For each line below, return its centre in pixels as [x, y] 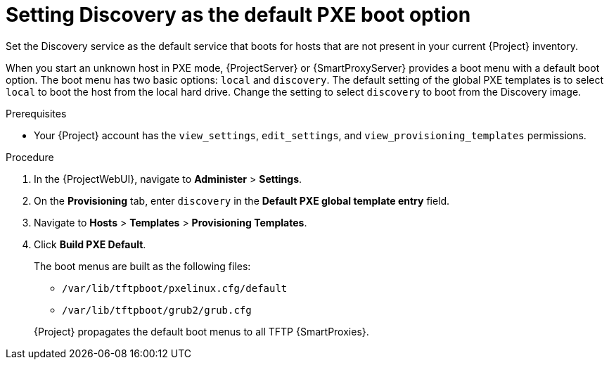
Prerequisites [36, 113]
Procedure [30, 157]
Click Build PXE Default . [90, 244]
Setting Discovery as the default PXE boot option [238, 15]
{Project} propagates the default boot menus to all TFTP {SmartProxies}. [201, 331]
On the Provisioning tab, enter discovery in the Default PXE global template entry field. [242, 200]
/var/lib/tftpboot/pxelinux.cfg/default [175, 288]
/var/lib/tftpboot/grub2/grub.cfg [157, 310]
